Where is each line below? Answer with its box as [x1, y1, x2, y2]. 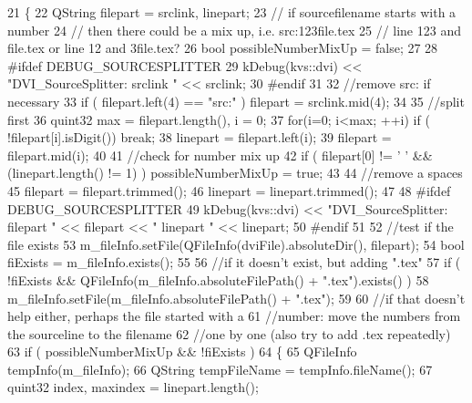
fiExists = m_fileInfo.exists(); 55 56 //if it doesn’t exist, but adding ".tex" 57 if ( [7, 253, 461, 272]
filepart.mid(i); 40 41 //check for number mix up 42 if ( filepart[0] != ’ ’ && [7, 145, 433, 164]
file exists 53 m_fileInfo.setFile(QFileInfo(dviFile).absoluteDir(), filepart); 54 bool [7, 234, 465, 253]
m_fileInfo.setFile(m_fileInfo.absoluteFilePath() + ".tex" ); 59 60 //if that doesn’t [7, 288, 466, 307]
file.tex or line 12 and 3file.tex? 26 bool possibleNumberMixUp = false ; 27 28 [7, 38, 438, 57]
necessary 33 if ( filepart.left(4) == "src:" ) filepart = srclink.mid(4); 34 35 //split [7, 91, 465, 110]
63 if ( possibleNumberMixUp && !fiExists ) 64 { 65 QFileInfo [7, 342, 357, 361]
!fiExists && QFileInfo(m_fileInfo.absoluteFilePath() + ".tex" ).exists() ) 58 [7, 270, 429, 289]
